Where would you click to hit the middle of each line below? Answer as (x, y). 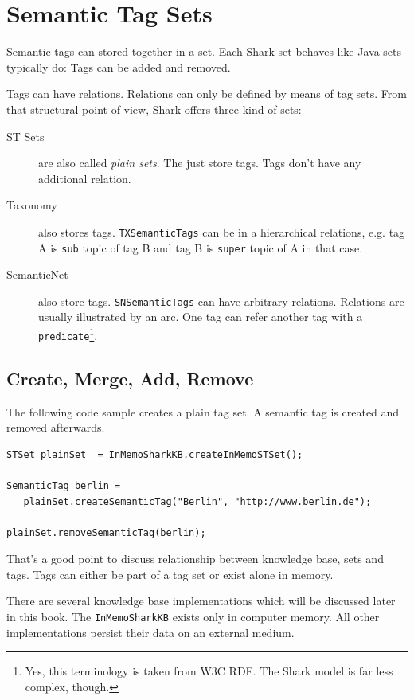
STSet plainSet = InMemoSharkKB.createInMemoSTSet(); (155, 454)
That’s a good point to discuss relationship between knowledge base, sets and (195, 559)
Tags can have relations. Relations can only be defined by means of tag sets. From (207, 94)
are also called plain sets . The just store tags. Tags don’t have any (200, 163)
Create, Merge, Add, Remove (130, 378)
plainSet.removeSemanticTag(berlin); (106, 532)
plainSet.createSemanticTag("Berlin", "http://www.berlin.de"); (197, 501)
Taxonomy (32, 205)
